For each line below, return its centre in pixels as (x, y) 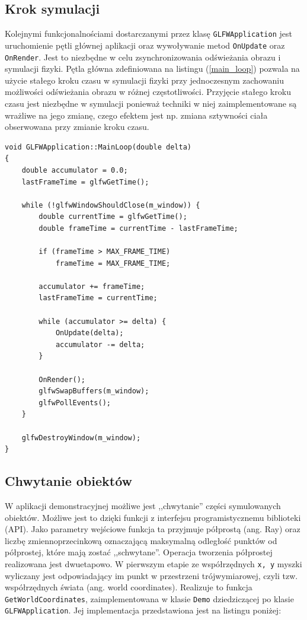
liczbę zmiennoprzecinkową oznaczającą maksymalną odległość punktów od (141, 540)
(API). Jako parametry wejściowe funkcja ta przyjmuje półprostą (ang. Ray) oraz (153, 529)
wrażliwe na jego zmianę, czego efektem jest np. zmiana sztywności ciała (136, 115)
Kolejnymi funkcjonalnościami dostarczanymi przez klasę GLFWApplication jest (148, 34)
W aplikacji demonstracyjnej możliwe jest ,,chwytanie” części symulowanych (143, 505)
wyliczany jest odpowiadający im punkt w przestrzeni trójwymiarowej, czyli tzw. (151, 575)
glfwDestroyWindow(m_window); (81, 438)
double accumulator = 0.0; (75, 170)
